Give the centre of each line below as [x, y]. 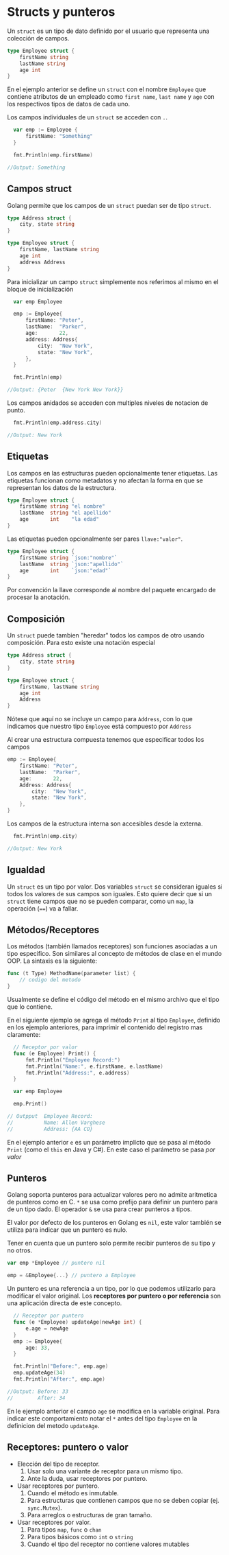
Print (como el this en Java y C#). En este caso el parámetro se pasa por [111, 1149]
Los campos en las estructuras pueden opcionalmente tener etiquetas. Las [112, 473]
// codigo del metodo [50, 980]
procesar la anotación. [39, 597]
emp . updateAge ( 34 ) [40, 1373]
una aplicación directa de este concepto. [65, 1303]
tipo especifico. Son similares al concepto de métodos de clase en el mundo [114, 954]
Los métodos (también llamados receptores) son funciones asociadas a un [112, 946]
